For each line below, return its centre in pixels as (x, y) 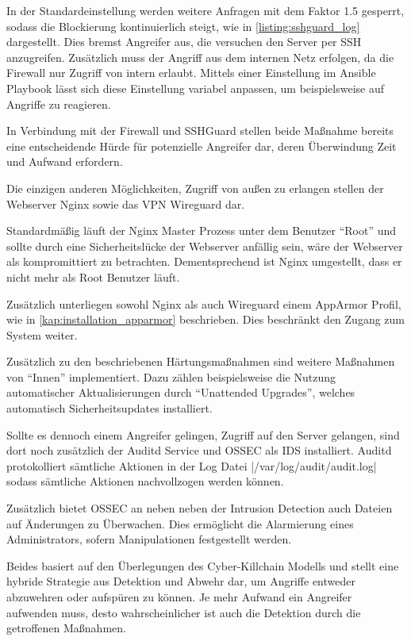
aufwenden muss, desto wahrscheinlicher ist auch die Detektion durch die (184, 612)
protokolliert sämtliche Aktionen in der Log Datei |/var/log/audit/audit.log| (192, 465)
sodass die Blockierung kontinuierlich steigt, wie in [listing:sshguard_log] (183, 26)
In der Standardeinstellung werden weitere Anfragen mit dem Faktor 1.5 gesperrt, (205, 10)
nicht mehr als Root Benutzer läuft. (93, 276)
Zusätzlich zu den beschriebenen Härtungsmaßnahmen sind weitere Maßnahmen (201, 361)
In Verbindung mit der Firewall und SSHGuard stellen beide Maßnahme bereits (200, 131)
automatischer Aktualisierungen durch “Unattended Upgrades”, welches (181, 392)
